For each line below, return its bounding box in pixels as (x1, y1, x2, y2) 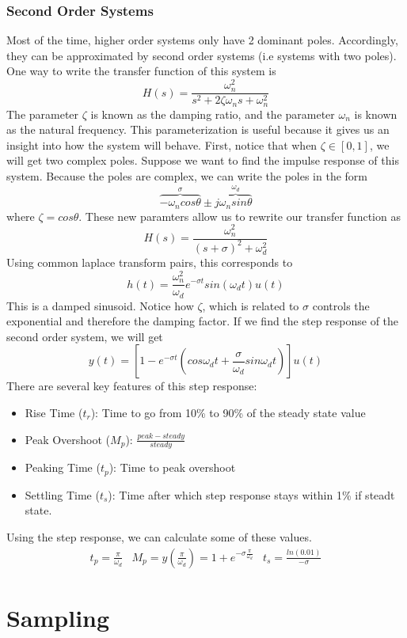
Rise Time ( (25, 404, 83, 420)
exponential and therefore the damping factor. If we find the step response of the (6, 313, 399, 329)
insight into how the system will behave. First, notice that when (6, 136, 318, 153)
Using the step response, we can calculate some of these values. (6, 528, 312, 545)
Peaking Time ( (25, 459, 101, 476)
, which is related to (202, 297, 299, 313)
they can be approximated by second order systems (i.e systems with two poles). (6, 47, 397, 63)
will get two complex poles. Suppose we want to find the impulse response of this (6, 152, 399, 169)
